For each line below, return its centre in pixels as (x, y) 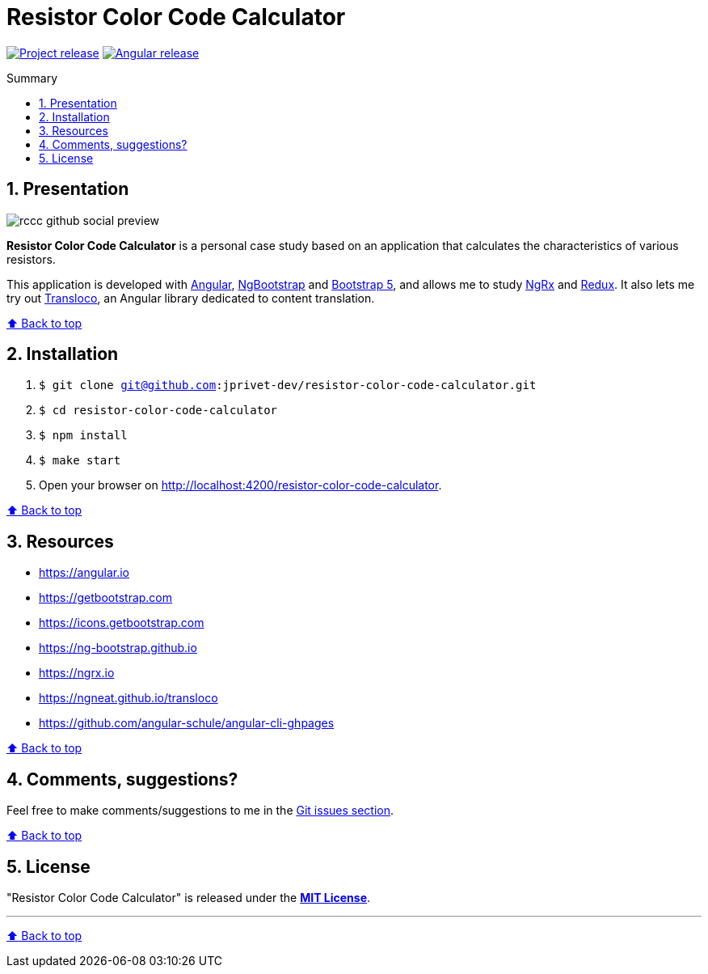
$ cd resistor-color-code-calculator (158, 411)
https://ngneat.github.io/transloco (129, 698)
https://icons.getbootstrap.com (122, 623)
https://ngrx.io (77, 673)
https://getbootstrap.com (106, 598)
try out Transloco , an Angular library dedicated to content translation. (191, 298)
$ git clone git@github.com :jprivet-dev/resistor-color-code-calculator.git (288, 385)
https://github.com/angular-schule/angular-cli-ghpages (187, 723)
